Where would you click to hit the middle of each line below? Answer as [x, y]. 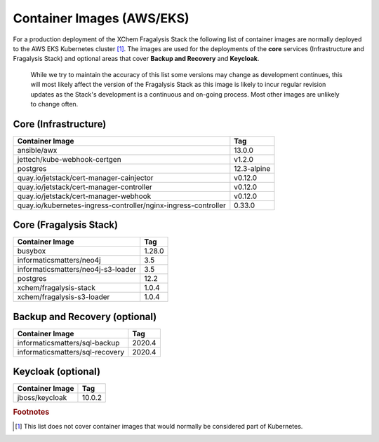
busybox [32, 251]
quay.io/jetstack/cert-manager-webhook [84, 196]
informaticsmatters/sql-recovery [71, 352]
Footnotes [31, 412]
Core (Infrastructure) [60, 124]
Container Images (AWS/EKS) [101, 18]
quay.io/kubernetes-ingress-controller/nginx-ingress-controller [121, 205]
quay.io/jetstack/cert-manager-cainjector [85, 177]
